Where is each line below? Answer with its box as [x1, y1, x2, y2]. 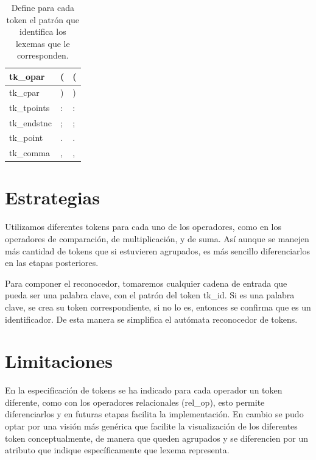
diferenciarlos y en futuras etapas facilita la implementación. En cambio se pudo [5, 408, 304, 420]
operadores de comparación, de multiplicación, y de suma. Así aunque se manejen [5, 232, 309, 245]
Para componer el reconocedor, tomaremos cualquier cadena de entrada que [5, 276, 287, 289]
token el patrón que [6, 13, 80, 26]
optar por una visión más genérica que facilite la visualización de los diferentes [5, 420, 298, 433]
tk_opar [9, 70, 45, 82]
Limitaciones [5, 348, 113, 373]
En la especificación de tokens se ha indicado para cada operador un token [5, 384, 283, 397]
